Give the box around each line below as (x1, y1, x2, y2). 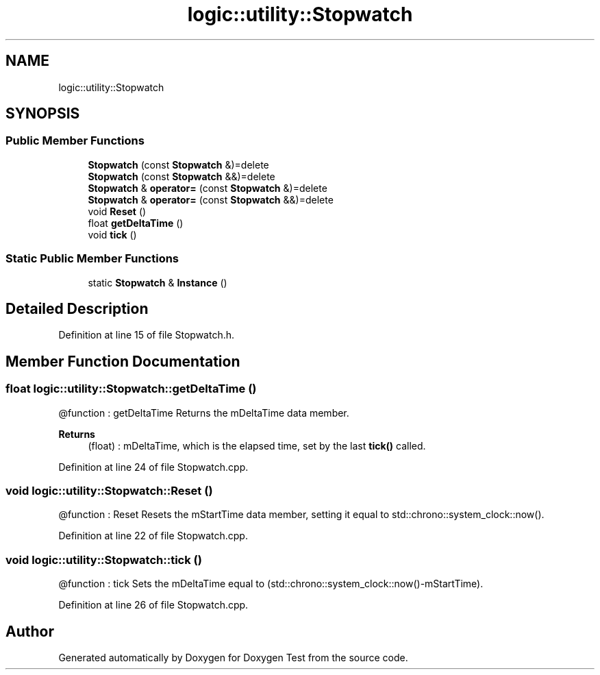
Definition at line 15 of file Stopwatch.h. (58, 329, 235, 341)
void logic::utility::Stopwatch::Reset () (5, 484, 213, 498)
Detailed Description (5, 299, 149, 317)
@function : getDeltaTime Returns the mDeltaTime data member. (58, 406, 349, 419)
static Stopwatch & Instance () (88, 276, 227, 289)
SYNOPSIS (5, 105, 80, 123)
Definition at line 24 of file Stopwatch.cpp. (58, 461, 249, 473)
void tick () (88, 228, 137, 241)
